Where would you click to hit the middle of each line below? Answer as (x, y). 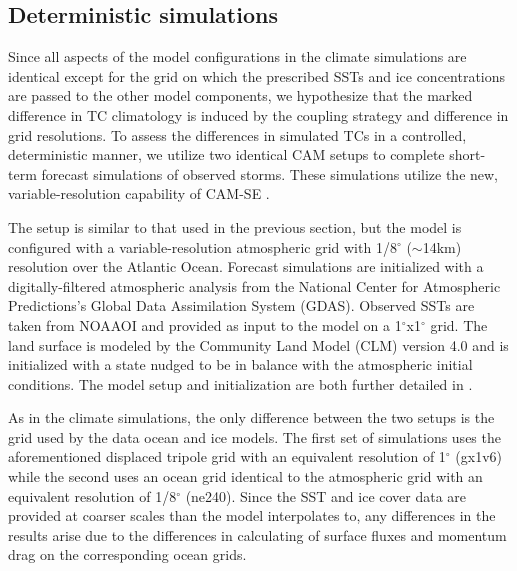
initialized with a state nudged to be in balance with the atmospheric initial (240, 364)
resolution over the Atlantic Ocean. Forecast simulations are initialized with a (246, 266)
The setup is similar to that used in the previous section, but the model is (235, 226)
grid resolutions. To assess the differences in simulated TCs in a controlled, (237, 134)
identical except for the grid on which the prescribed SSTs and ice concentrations (257, 75)
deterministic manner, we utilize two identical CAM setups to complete (226, 154)
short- (467, 154)
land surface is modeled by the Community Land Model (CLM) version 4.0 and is (258, 344)
